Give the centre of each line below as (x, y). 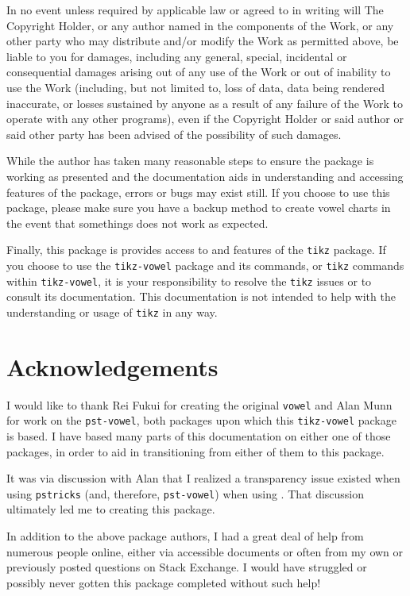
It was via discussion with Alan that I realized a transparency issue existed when (203, 478)
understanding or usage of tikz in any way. (112, 311)
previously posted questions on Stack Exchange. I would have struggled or (187, 567)
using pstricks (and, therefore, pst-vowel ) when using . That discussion (186, 493)
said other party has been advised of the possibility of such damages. (174, 134)
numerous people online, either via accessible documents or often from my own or (205, 551)
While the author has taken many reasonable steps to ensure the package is (190, 161)
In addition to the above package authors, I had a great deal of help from (185, 536)
